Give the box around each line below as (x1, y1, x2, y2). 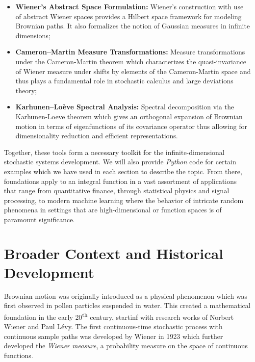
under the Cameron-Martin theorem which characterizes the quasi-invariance (15, 56, 246, 66)
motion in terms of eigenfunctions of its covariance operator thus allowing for (15, 121, 248, 131)
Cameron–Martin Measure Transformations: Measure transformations (15, 47, 245, 57)
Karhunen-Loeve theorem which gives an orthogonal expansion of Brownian (15, 111, 243, 121)
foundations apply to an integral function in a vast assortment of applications (4, 176, 237, 186)
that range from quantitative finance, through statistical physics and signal (4, 185, 229, 196)
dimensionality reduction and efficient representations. (15, 130, 178, 141)
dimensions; (15, 30, 51, 40)
